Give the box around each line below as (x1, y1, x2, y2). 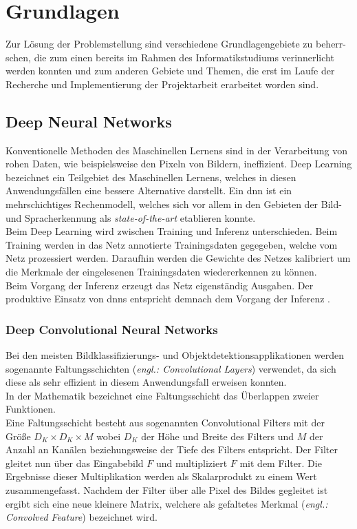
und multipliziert (155, 455, 228, 470)
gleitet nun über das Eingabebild (6, 455, 144, 470)
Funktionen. (6, 402, 56, 416)
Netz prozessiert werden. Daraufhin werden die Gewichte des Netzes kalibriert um (6, 251, 351, 265)
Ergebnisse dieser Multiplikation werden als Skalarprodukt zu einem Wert (6, 469, 317, 484)
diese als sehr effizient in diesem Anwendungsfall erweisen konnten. (6, 375, 287, 389)
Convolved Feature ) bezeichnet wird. (6, 510, 158, 524)
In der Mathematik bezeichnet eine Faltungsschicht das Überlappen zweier (6, 388, 319, 402)
